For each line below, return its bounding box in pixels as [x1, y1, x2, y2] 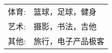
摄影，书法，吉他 [33, 21, 97, 32]
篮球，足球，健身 [33, 6, 97, 17]
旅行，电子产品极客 [33, 35, 105, 47]
